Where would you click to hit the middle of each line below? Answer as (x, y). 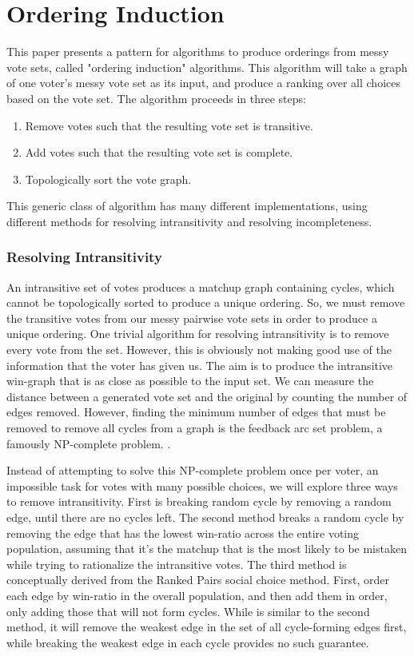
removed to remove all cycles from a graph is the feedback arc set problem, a (195, 428)
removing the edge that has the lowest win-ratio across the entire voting (183, 533)
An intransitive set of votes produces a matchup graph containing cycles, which (201, 286)
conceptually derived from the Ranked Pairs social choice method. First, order (198, 580)
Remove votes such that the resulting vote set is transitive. (169, 125)
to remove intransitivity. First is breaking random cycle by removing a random (199, 501)
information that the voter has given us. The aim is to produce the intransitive (200, 365)
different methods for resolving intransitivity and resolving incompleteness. (189, 221)
